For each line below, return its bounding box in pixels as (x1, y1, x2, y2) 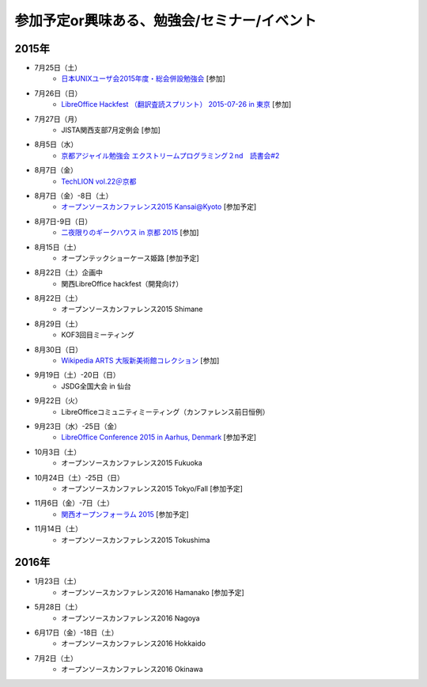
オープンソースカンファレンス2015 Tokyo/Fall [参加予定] (61, 484, 243, 493)
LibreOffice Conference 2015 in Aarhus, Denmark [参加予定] (61, 432, 257, 442)
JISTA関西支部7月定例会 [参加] (61, 125, 161, 135)
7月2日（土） (34, 653, 78, 662)
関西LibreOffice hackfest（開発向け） (61, 279, 183, 288)
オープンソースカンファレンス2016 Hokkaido (61, 639, 206, 648)
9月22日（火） (34, 396, 82, 405)
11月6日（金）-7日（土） (34, 499, 115, 508)
